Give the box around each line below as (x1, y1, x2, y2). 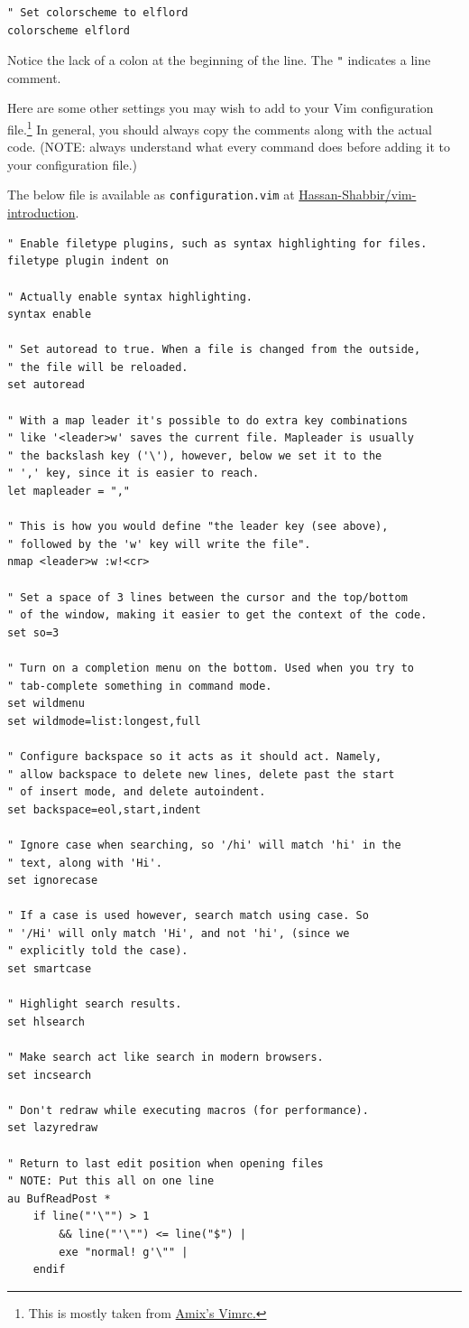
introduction (7, 203, 76, 222)
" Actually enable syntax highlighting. (7, 290, 253, 303)
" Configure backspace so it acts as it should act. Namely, (7, 749, 382, 763)
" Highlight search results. (7, 998, 182, 1011)
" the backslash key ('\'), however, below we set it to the (7, 449, 382, 462)
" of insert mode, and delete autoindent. (7, 785, 266, 799)
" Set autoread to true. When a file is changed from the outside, (7, 343, 421, 357)
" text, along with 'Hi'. (7, 856, 162, 869)
